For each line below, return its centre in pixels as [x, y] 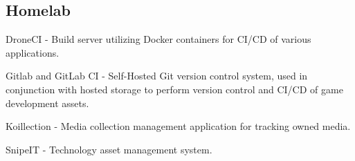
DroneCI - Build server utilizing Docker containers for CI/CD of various [158, 39]
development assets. [47, 103]
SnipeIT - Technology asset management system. [109, 149]
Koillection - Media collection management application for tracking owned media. [178, 126]
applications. [33, 52]
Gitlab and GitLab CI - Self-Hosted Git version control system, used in [157, 76]
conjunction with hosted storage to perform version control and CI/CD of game [174, 89]
